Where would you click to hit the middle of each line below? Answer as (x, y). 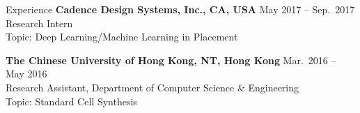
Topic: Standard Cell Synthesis (71, 101)
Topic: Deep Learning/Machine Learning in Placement (122, 37)
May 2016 (26, 74)
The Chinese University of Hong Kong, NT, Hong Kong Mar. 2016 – (171, 60)
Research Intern (39, 23)
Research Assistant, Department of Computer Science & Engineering (152, 87)
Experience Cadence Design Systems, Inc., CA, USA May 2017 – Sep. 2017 (180, 9)
